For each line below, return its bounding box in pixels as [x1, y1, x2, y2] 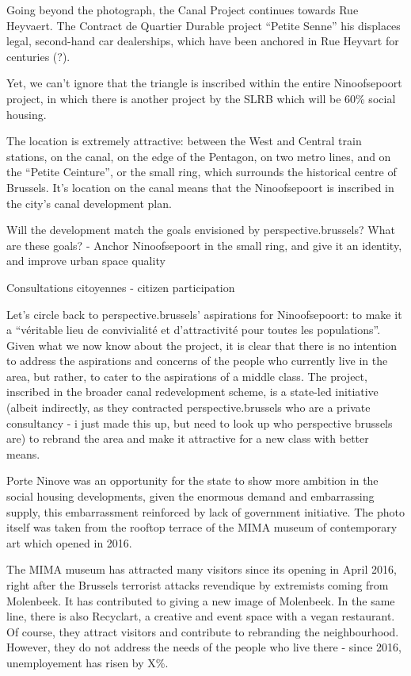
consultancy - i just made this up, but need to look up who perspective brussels [6, 414, 393, 431]
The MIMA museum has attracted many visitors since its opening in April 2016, [6, 561, 397, 578]
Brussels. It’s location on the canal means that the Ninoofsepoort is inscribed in [6, 179, 394, 195]
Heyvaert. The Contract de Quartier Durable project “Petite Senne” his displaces [6, 17, 401, 33]
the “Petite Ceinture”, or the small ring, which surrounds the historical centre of [6, 163, 397, 180]
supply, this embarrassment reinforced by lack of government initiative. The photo [6, 503, 405, 520]
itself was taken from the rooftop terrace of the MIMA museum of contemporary [6, 519, 398, 536]
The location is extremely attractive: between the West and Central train [6, 133, 362, 149]
